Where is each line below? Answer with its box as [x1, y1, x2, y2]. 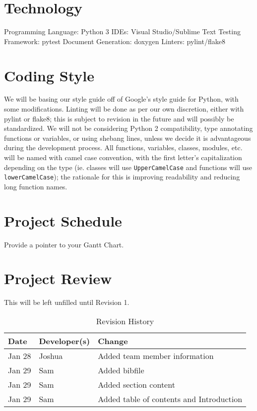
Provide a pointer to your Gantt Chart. [4, 239, 124, 249]
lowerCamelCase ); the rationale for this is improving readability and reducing [4, 172, 240, 182]
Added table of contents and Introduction [98, 393, 243, 405]
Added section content [98, 378, 175, 390]
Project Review [4, 268, 112, 289]
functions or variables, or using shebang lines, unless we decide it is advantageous [4, 132, 251, 143]
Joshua [39, 350, 63, 361]
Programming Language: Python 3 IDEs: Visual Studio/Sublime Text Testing [4, 26, 241, 37]
